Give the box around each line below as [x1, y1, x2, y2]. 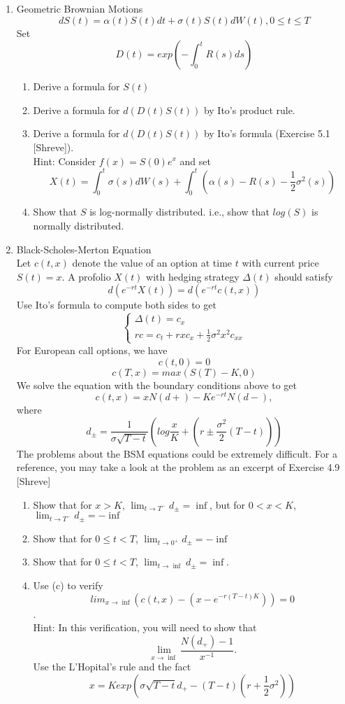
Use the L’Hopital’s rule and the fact [33, 659, 191, 674]
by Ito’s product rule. [203, 102, 295, 117]
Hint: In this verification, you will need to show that [33, 620, 257, 635]
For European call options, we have [16, 342, 168, 357]
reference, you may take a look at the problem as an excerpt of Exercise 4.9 [16, 460, 340, 474]
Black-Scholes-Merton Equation [16, 241, 152, 256]
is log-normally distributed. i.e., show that [89, 204, 270, 219]
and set [179, 153, 211, 168]
